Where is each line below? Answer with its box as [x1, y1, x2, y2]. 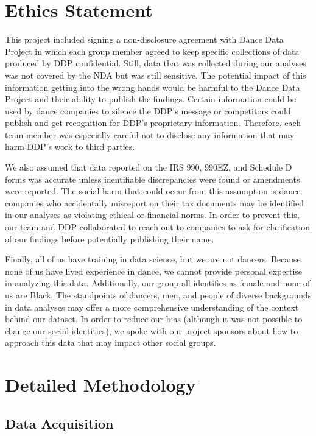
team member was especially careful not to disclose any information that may [5, 128, 295, 141]
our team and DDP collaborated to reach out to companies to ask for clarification [5, 220, 311, 233]
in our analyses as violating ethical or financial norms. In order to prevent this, [5, 208, 300, 221]
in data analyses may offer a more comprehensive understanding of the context [5, 300, 299, 313]
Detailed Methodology [5, 372, 196, 397]
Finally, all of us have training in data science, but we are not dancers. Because [5, 253, 301, 265]
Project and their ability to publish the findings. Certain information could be [5, 93, 297, 105]
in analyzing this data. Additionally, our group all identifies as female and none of [5, 276, 311, 289]
